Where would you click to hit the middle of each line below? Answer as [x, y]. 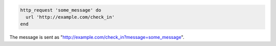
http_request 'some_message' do [61, 10]
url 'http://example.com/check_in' [70, 17]
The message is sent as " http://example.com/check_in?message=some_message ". [97, 37]
